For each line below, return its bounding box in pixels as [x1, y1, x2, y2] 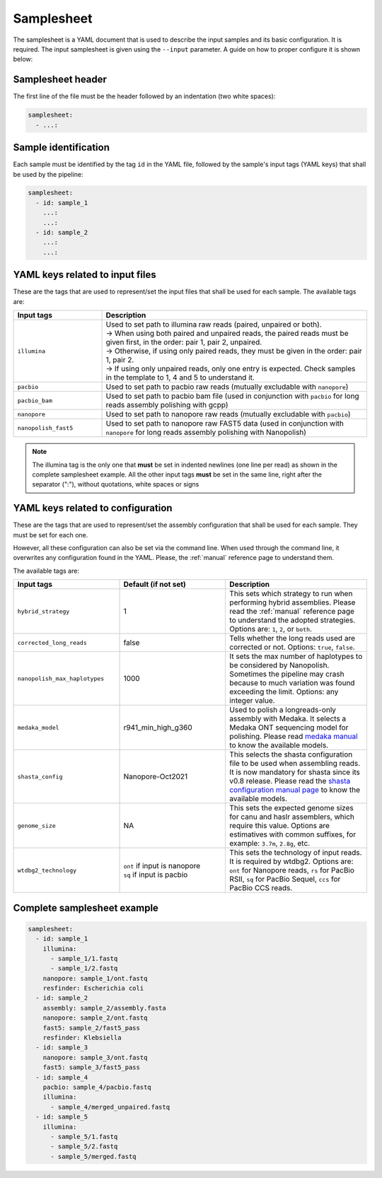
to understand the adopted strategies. [229, 615, 356, 625]
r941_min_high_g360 [123, 723, 192, 733]
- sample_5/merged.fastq [50, 1153, 137, 1160]
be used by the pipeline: [13, 170, 84, 178]
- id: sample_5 [35, 1113, 88, 1121]
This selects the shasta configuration [229, 750, 353, 759]
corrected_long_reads [17, 638, 88, 646]
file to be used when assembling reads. [229, 759, 361, 769]
